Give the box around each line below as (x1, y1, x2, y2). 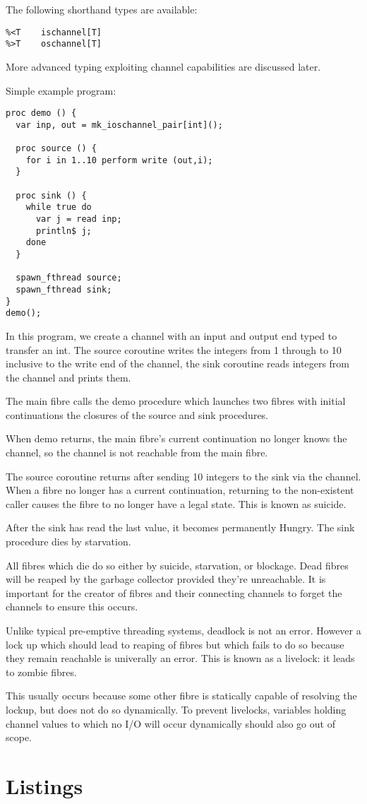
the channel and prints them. (6, 370, 131, 384)
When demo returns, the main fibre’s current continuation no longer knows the (6, 431, 347, 446)
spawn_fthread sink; (16, 284, 112, 295)
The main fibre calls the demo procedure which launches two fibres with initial (6, 394, 346, 408)
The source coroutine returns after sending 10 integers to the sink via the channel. (6, 468, 361, 483)
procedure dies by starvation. (6, 534, 131, 549)
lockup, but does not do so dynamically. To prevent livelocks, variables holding (6, 702, 347, 716)
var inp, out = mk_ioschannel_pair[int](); (16, 119, 223, 130)
